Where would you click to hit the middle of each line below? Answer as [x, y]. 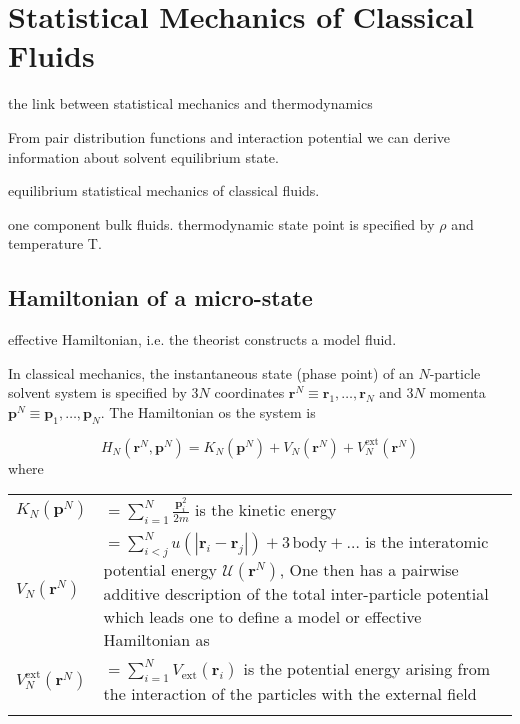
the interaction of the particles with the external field [290, 694]
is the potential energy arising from [367, 668]
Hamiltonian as [156, 639]
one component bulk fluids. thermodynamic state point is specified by [221, 223]
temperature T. [55, 243]
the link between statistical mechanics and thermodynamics [190, 103]
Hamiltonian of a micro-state [160, 297]
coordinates [249, 392]
